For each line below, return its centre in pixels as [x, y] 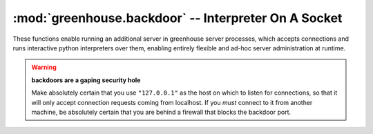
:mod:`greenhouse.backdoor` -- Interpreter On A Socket [178, 18]
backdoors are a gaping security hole [86, 80]
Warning [44, 67]
